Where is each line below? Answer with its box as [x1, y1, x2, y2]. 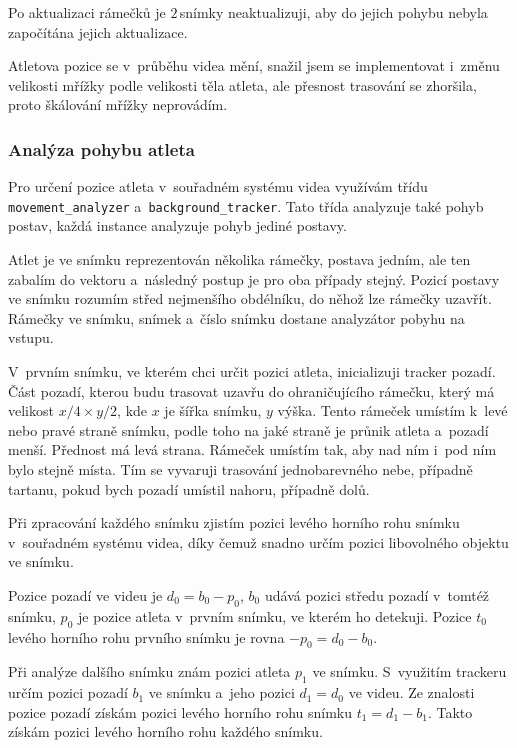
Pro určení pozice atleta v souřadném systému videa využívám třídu [8, 176, 428, 197]
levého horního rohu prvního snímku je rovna [8, 626, 285, 647]
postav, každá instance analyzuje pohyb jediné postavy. [8, 215, 347, 236]
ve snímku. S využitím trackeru [312, 661, 507, 682]
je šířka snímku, [164, 400, 262, 421]
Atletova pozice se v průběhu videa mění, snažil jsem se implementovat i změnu [8, 55, 500, 76]
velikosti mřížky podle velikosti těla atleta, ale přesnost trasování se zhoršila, [8, 74, 477, 95]
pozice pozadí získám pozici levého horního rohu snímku [8, 701, 353, 722]
